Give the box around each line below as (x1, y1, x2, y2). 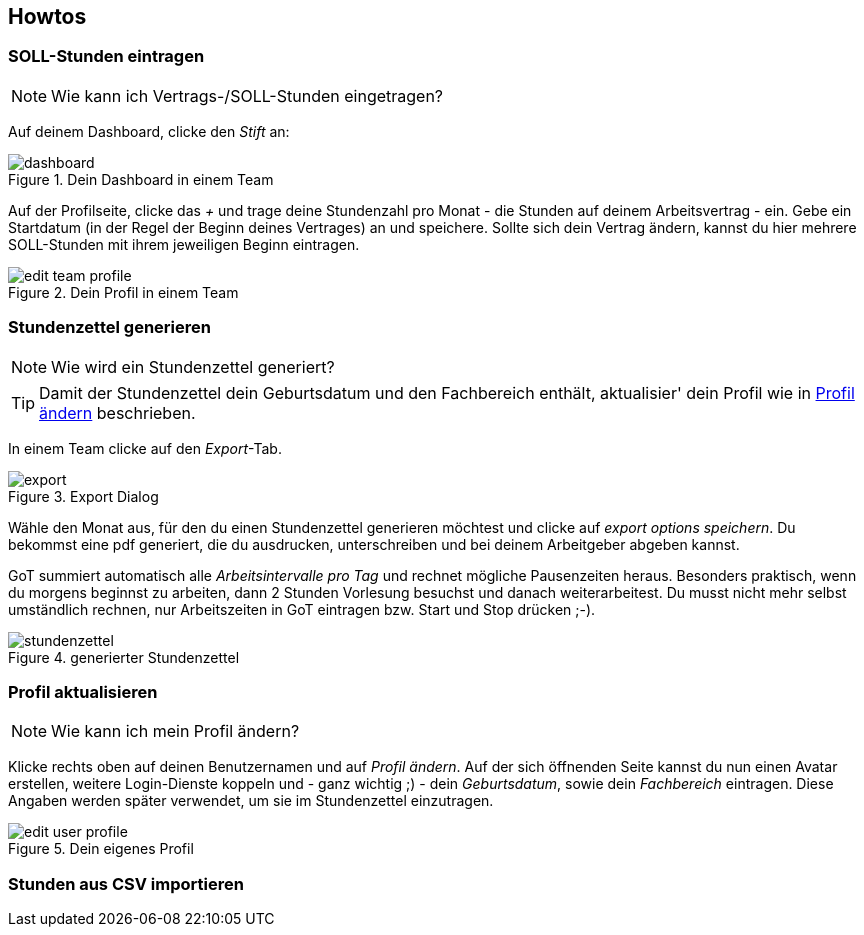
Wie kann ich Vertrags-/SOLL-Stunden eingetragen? (51, 85, 444, 106)
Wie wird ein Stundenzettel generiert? (51, 356, 335, 377)
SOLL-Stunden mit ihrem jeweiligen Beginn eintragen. (8, 235, 360, 253)
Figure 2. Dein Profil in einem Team (8, 283, 239, 301)
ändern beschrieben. (39, 402, 196, 423)
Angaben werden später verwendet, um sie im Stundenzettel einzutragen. (8, 792, 494, 810)
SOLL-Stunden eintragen (8, 46, 205, 67)
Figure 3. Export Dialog (8, 487, 159, 505)
